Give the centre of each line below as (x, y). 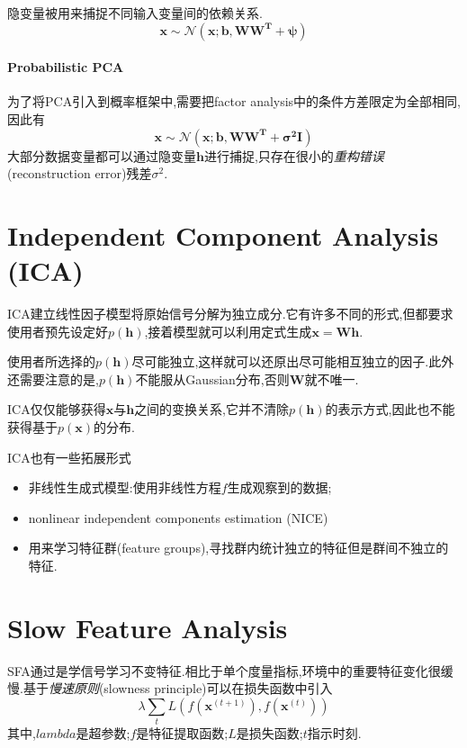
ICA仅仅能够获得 (57, 409)
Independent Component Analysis (223, 234)
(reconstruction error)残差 (80, 173)
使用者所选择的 (51, 361)
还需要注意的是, (53, 379)
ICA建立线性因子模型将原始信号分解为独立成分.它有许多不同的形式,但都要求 (230, 314)
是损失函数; (269, 733)
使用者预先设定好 (58, 331)
